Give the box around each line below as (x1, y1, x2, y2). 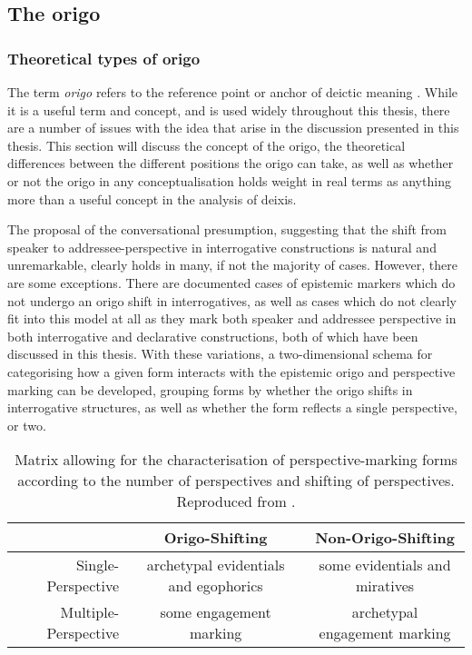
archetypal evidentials (146, 554, 285, 576)
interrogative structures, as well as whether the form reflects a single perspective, (7, 398, 457, 417)
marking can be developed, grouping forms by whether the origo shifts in (7, 380, 413, 399)
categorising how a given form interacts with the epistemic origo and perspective (7, 362, 456, 381)
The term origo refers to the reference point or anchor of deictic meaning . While (7, 83, 458, 101)
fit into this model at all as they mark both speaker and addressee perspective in (7, 309, 457, 328)
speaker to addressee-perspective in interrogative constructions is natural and (7, 237, 437, 256)
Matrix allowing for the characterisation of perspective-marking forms (15, 449, 457, 471)
